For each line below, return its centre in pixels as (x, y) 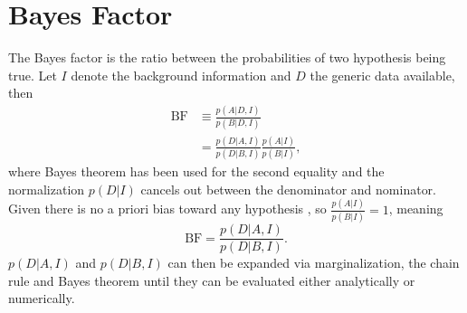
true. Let (33, 75)
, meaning (416, 209)
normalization (47, 189)
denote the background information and (181, 75)
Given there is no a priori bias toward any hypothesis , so (167, 209)
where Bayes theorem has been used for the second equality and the (196, 171)
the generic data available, (382, 75)
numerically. (42, 298)
